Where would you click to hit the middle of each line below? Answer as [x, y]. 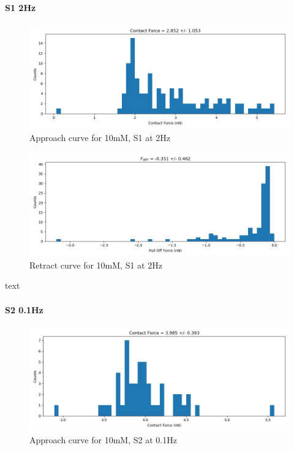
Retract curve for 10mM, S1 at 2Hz [96, 265]
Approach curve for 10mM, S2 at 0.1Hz [103, 439]
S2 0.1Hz [24, 309]
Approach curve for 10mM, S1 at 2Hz [100, 137]
